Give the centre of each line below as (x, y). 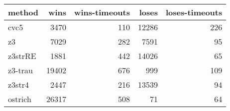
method (23, 12)
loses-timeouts (194, 12)
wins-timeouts (102, 12)
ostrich (20, 99)
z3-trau (20, 70)
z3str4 (18, 84)
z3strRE (22, 56)
